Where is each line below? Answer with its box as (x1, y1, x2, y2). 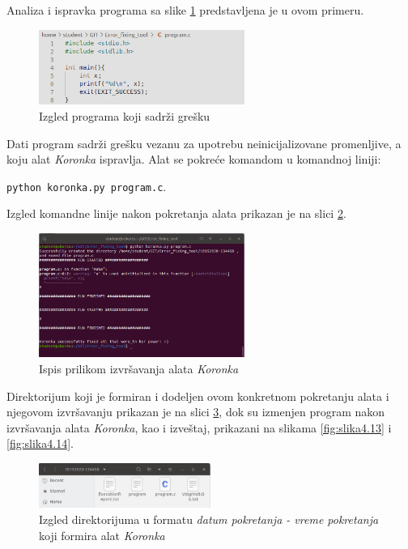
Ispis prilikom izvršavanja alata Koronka (39, 360, 239, 377)
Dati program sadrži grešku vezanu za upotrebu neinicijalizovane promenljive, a (6, 134, 402, 151)
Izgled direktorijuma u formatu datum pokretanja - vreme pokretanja (39, 510, 379, 527)
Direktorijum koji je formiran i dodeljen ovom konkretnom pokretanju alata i (6, 387, 389, 404)
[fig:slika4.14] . (6, 435, 74, 452)
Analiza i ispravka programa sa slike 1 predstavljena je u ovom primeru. (6, 2, 364, 18)
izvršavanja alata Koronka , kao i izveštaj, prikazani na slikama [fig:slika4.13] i (6, 419, 392, 436)
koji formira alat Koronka (39, 526, 165, 543)
